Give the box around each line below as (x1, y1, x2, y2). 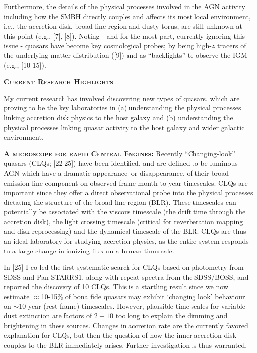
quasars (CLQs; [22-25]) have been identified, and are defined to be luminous (4, 158, 238, 168)
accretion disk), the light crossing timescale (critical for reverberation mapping (4, 216, 243, 226)
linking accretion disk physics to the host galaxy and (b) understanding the (4, 112, 233, 122)
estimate (4, 291, 30, 302)
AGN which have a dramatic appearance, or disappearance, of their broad (4, 167, 229, 178)
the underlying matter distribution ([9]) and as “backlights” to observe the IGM (4, 50, 247, 60)
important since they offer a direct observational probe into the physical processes (4, 187, 253, 198)
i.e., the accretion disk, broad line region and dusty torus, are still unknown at (4, 21, 243, 31)
